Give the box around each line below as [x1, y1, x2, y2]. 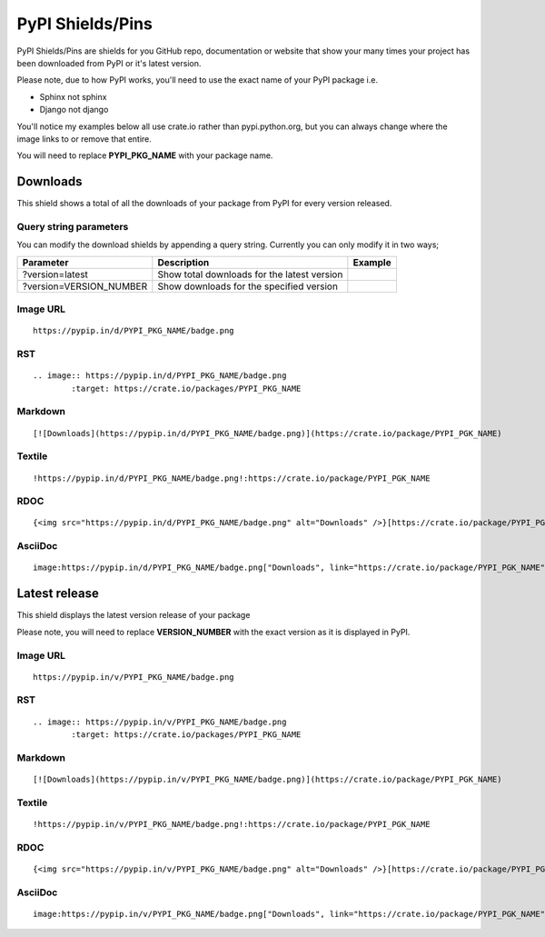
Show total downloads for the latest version [157, 268, 343, 281]
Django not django [39, 105, 109, 115]
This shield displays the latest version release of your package [16, 610, 251, 621]
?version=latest [22, 268, 88, 281]
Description [157, 255, 210, 268]
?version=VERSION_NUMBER [22, 280, 148, 293]
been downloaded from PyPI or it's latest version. [16, 57, 202, 68]
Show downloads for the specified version [157, 280, 338, 293]
